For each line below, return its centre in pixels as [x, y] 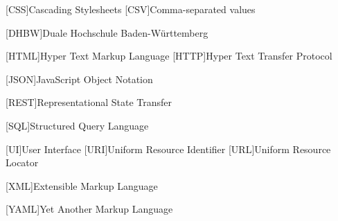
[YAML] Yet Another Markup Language [89, 209]
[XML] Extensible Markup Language [82, 185]
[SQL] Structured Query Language [77, 125]
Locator [22, 162]
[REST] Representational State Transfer [89, 102]
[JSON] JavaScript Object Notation [79, 79]
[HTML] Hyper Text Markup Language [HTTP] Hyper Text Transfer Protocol [169, 56]
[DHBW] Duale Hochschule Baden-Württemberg [107, 32]
